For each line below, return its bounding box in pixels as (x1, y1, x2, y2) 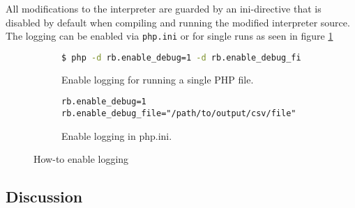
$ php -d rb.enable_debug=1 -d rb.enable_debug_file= (61, 52, 317, 63)
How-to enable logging (33, 152, 129, 166)
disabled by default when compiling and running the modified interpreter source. (6, 15, 350, 29)
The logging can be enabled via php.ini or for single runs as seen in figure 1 (6, 29, 333, 43)
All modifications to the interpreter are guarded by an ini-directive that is (6, 1, 322, 15)
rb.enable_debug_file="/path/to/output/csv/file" (61, 108, 296, 118)
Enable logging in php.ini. (61, 128, 172, 143)
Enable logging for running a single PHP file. (61, 72, 254, 86)
